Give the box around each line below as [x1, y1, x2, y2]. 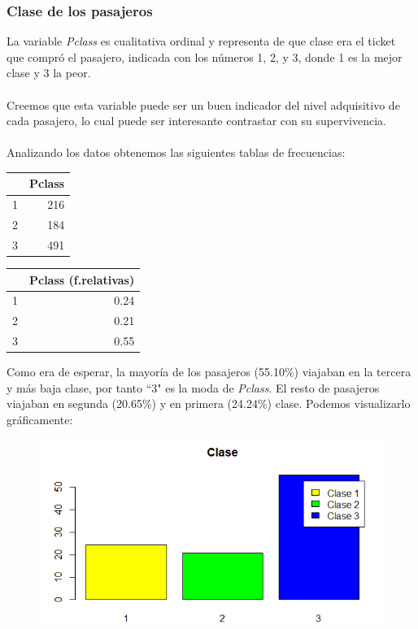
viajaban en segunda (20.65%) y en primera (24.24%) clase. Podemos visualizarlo [7, 395, 411, 412]
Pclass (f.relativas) [29, 271, 135, 288]
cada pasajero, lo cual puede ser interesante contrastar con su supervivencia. [7, 112, 386, 129]
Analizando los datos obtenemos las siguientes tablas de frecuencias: [7, 144, 346, 161]
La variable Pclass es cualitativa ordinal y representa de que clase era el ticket [7, 33, 396, 50]
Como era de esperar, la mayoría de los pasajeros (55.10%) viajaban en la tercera [7, 363, 411, 380]
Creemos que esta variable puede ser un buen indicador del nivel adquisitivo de [7, 96, 400, 113]
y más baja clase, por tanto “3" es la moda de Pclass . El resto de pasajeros [7, 379, 380, 396]
